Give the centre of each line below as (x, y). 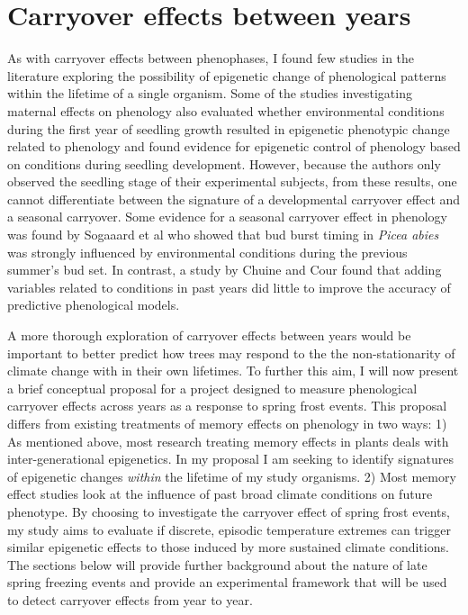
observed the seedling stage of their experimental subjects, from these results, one (232, 181)
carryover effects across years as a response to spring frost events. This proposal (227, 406)
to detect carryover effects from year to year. (130, 599)
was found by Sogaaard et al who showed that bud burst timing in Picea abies (223, 235)
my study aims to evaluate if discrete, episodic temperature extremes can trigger (229, 529)
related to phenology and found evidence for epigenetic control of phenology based (234, 146)
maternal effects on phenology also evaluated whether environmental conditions (226, 110)
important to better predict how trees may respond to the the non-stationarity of (231, 353)
